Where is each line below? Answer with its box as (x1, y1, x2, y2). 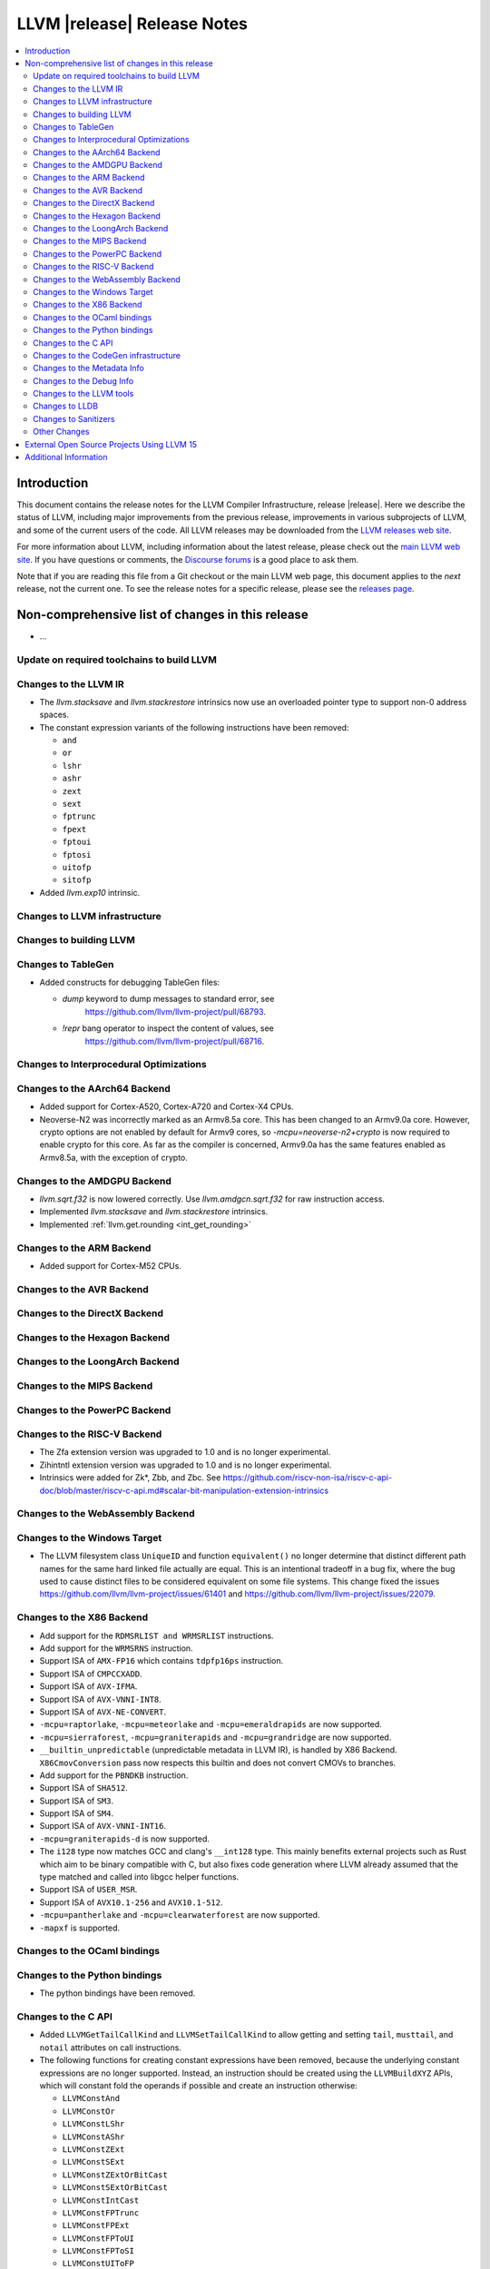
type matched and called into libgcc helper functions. (39, 1871, 240, 1882)
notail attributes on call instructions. (39, 2042, 181, 2053)
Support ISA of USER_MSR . (39, 1884, 138, 1895)
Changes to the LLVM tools (33, 388, 134, 399)
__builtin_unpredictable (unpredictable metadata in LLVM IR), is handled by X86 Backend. (39, 1744, 398, 1755)
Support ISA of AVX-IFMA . (39, 1681, 138, 1692)
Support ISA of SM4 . (39, 1808, 114, 1819)
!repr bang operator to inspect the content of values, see (62, 1023, 274, 1034)
